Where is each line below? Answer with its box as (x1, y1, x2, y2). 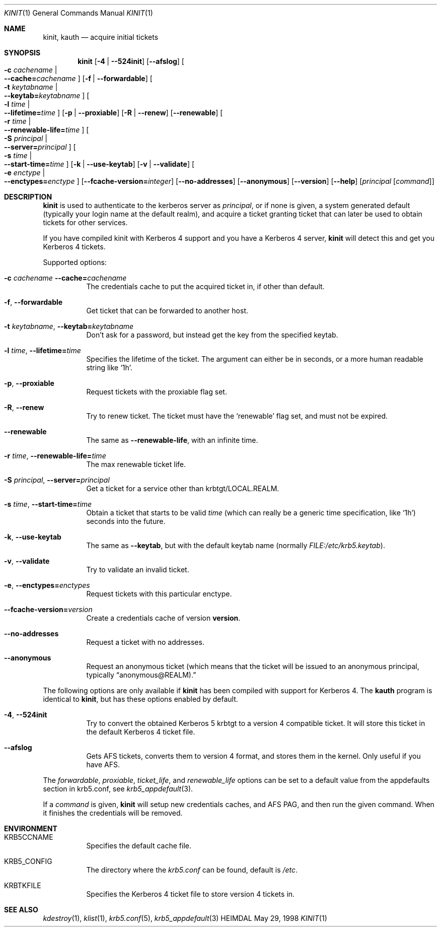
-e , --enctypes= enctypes (4, 581, 90, 589)
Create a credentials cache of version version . (86, 614, 241, 622)
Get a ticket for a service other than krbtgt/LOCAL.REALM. (86, 484, 279, 493)
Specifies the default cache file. (86, 841, 191, 850)
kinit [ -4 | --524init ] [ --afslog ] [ (78, 57, 184, 65)
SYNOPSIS (4, 48, 41, 57)
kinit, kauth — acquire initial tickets (43, 33, 159, 41)
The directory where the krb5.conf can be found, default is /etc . (86, 866, 298, 874)
